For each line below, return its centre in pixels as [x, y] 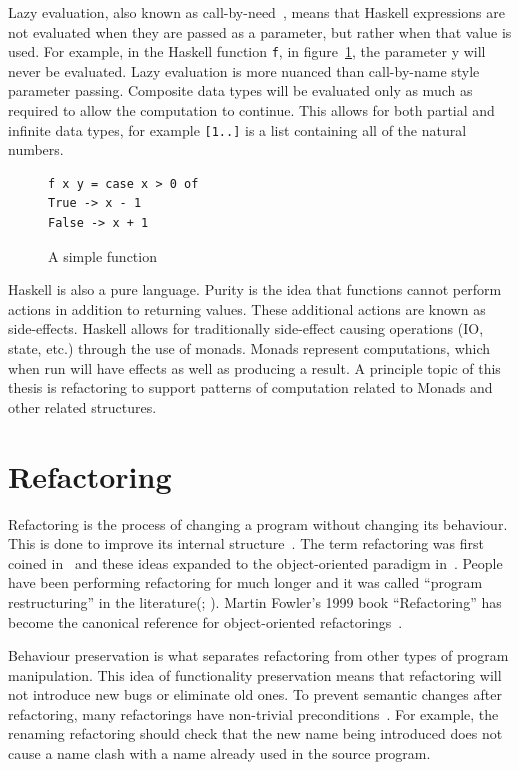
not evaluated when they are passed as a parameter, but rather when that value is [260, 31]
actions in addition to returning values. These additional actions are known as [247, 308]
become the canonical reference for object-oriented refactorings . [205, 621]
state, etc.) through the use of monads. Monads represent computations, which [249, 348]
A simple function [102, 255]
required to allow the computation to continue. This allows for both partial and [251, 110]
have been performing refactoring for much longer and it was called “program [245, 582]
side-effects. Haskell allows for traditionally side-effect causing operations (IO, [246, 328]
